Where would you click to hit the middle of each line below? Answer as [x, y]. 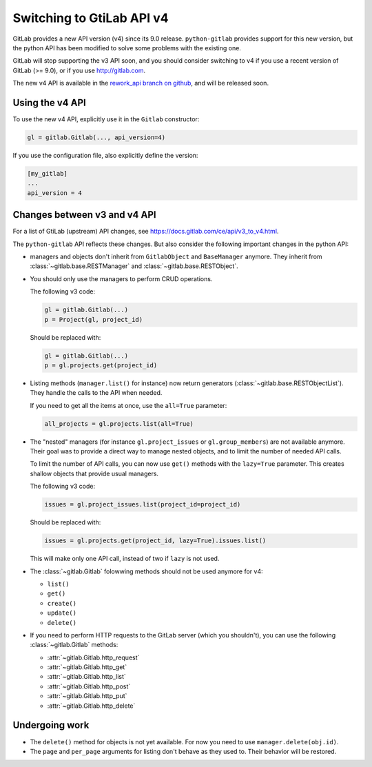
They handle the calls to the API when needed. [96, 393]
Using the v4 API [49, 102]
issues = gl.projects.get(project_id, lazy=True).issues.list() [155, 541]
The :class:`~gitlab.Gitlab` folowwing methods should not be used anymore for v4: [146, 571]
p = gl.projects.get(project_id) [101, 365]
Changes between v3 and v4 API [84, 215]
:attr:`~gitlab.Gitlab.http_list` [87, 677]
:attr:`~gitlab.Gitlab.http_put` [87, 696]
